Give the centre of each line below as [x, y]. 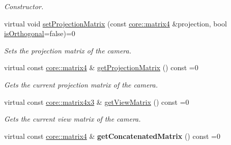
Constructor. [24, 6]
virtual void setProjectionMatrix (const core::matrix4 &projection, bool [115, 23]
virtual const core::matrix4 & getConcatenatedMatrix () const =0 [112, 136]
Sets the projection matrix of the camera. [68, 50]
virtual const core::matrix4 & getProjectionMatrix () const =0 [101, 67]
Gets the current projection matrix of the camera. [81, 84]
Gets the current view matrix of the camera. [73, 119]
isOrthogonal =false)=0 [40, 33]
